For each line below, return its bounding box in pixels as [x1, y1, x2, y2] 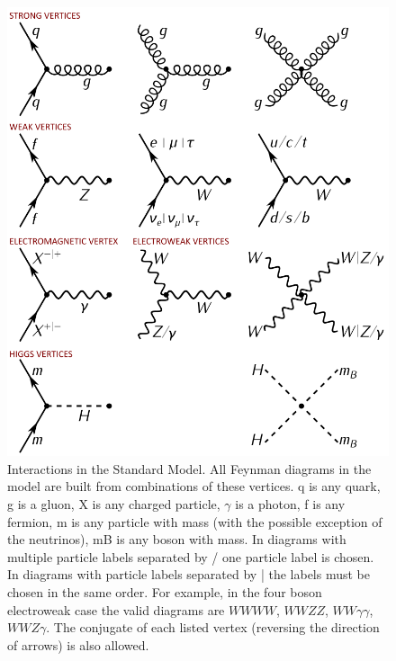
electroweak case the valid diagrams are [7, 600, 225, 619]
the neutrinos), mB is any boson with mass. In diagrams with [7, 530, 346, 549]
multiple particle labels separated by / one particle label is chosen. [7, 547, 374, 566]
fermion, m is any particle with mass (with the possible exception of [7, 512, 382, 531]
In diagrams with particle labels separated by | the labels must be [7, 565, 370, 584]
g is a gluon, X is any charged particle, [7, 495, 220, 514]
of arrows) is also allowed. [7, 635, 149, 654]
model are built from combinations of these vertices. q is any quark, [7, 477, 381, 496]
